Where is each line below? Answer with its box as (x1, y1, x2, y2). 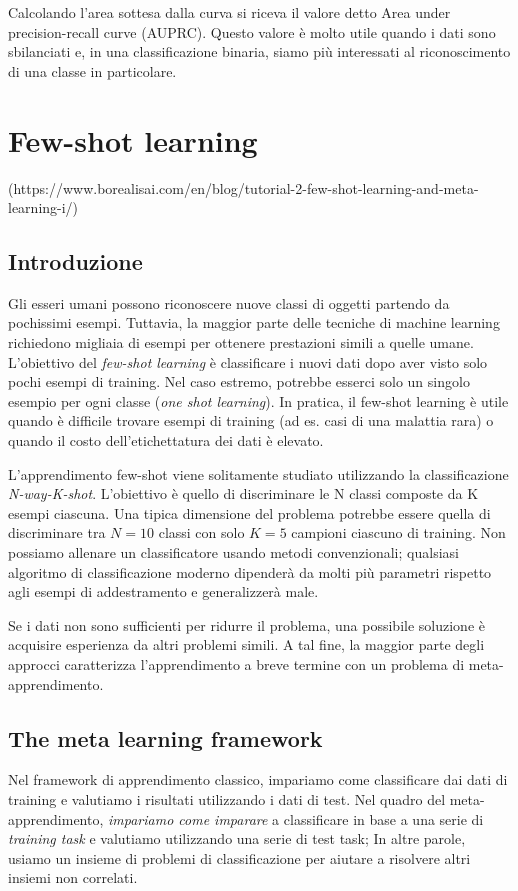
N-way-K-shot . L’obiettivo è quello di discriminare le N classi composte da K (8, 483, 479, 504)
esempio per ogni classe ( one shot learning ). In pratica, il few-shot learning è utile (8, 390, 509, 411)
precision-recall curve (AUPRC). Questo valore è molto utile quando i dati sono (8, 21, 496, 42)
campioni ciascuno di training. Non (291, 522, 506, 543)
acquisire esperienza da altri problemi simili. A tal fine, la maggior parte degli (8, 634, 485, 655)
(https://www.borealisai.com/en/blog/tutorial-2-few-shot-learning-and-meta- (8, 177, 479, 198)
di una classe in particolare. (8, 60, 177, 81)
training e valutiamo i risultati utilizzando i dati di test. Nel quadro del (8, 788, 446, 809)
